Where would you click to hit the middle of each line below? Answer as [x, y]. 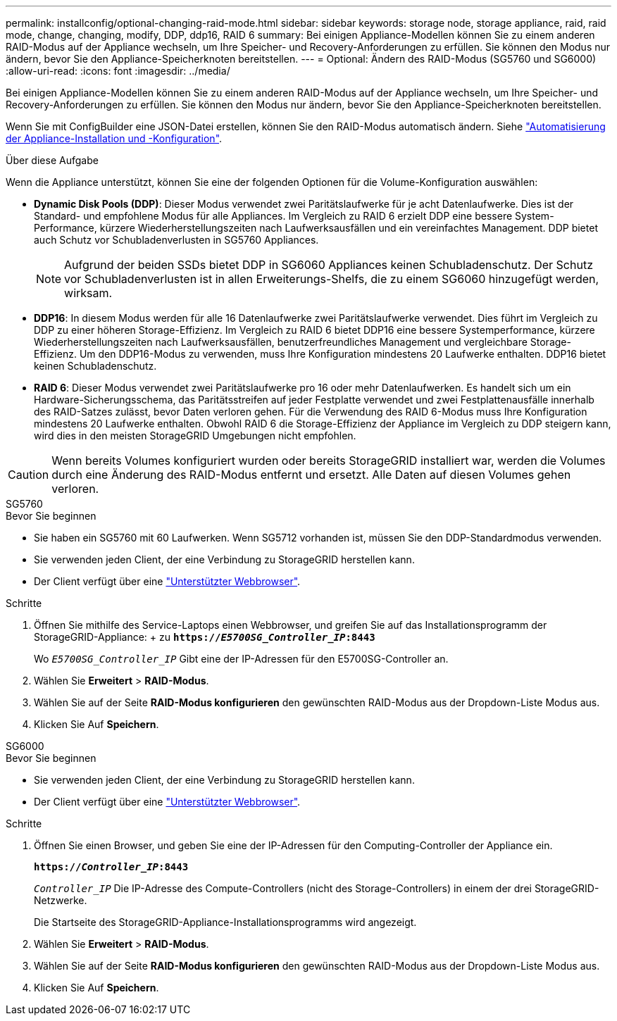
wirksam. [88, 293]
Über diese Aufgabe [52, 160]
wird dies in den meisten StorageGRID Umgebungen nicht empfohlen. [195, 436]
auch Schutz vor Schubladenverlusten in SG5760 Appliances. [176, 240]
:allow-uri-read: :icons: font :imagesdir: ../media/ [118, 71]
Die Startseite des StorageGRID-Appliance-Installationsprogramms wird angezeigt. [225, 922]
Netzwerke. [61, 900]
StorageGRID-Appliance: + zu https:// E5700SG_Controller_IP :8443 [205, 637]
